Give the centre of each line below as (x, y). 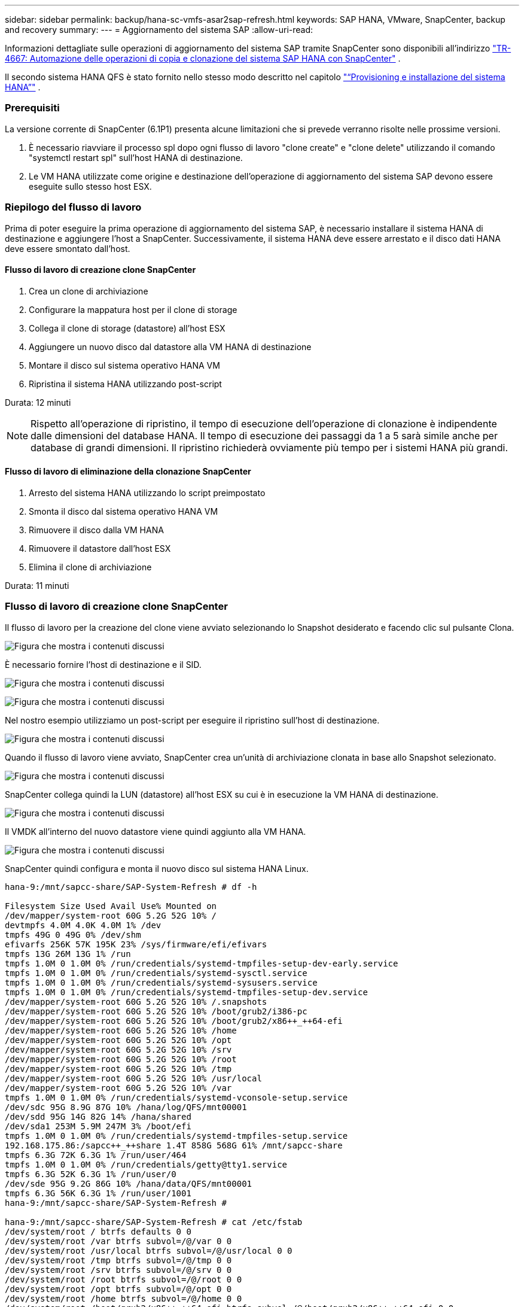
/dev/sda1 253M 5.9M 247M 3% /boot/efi (98, 1126)
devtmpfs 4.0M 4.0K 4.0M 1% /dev (83, 925)
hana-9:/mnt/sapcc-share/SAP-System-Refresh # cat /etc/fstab (154, 1222)
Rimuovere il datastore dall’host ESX (100, 548)
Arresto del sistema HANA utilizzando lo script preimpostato (147, 493)
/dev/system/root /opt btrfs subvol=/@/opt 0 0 (118, 1289)
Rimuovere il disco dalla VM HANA (96, 530)
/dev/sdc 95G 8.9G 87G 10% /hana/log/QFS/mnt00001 (126, 1107)
